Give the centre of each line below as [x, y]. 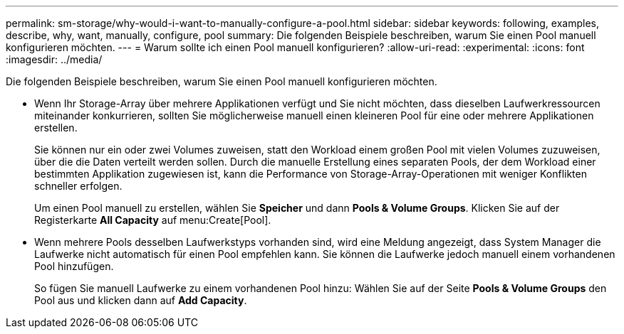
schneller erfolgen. [78, 186]
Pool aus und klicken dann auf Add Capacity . [141, 300]
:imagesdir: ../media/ [54, 59]
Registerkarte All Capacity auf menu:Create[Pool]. [153, 220]
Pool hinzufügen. [74, 266]
